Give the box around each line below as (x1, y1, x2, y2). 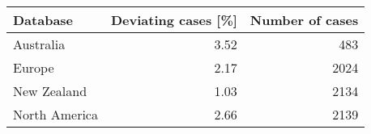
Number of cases (249, 10, 359, 29)
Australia (13, 35, 66, 53)
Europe (13, 58, 54, 77)
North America (13, 105, 98, 124)
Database (13, 10, 74, 29)
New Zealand (13, 82, 87, 100)
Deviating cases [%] (110, 10, 237, 29)
